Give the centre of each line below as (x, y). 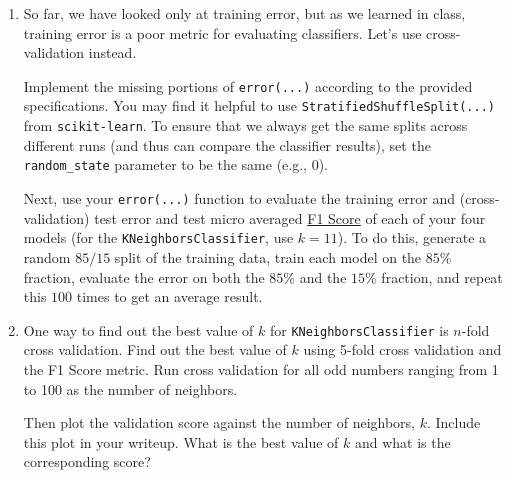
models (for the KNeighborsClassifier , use (158, 237)
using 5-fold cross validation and (402, 349)
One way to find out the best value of (138, 329)
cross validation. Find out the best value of (155, 349)
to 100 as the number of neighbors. (130, 388)
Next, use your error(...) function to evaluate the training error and (239, 198)
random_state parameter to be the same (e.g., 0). (175, 164)
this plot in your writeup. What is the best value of (181, 441)
